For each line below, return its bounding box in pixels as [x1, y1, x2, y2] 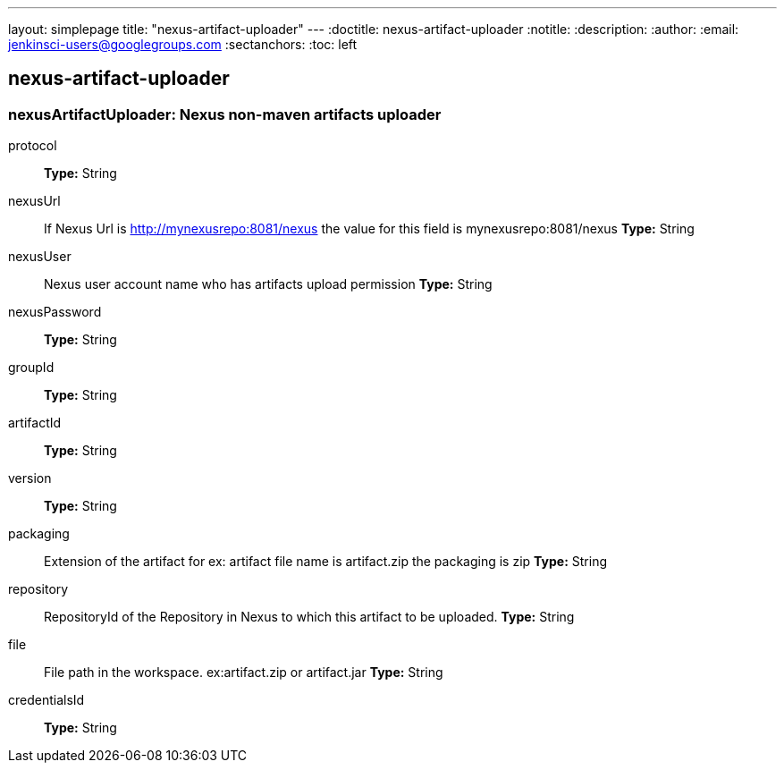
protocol [8, 138, 57, 154]
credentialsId [8, 692, 85, 708]
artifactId [8, 415, 62, 431]
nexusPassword [8, 304, 102, 320]
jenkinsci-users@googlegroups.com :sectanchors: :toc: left [8, 37, 358, 52]
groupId [8, 360, 55, 376]
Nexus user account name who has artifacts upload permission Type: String [44, 276, 493, 292]
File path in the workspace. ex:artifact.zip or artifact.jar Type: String [44, 664, 443, 681]
